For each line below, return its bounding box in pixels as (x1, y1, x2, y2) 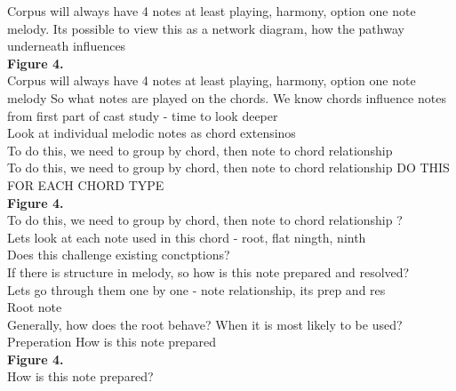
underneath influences (7, 36, 126, 55)
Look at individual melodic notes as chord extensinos (7, 124, 296, 142)
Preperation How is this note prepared (7, 332, 217, 351)
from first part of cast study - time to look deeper (7, 106, 278, 124)
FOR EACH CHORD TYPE (7, 175, 164, 194)
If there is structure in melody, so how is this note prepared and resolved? (7, 262, 410, 281)
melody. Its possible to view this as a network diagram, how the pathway (7, 19, 404, 37)
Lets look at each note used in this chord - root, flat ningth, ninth (7, 227, 366, 246)
